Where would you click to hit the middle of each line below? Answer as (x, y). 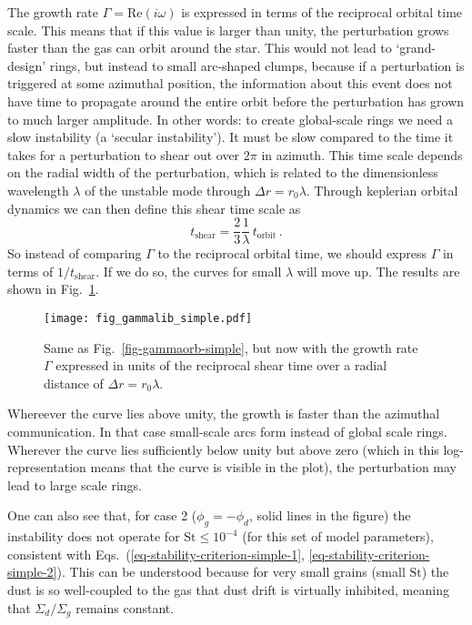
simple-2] (32, 572)
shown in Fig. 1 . (53, 289)
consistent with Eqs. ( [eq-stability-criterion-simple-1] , (156, 554)
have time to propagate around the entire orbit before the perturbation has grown (236, 101)
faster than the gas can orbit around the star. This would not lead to (200, 48)
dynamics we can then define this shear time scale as (154, 208)
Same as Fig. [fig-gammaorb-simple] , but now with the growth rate (231, 347)
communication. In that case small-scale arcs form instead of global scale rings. (227, 431)
